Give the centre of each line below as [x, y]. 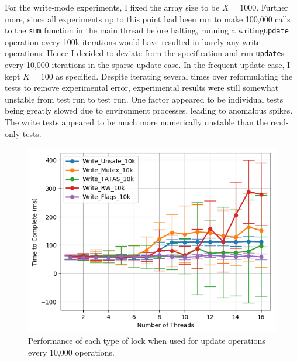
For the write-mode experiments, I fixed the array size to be [112, 7]
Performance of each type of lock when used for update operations [147, 341]
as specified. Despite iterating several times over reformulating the [174, 76]
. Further [272, 7]
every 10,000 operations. [71, 352]
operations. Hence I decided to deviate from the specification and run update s [145, 53]
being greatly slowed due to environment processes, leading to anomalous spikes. [149, 110]
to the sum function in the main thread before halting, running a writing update [147, 30]
